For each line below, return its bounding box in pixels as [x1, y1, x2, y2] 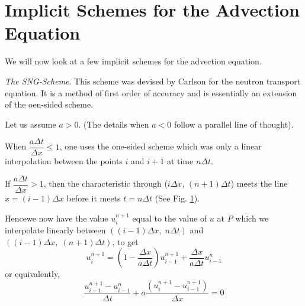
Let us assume [5, 118, 56, 130]
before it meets [66, 192, 121, 204]
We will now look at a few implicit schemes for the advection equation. [5, 55, 262, 67]
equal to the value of [132, 211, 207, 224]
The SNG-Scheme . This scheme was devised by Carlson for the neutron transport [5, 74, 301, 87]
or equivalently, [5, 268, 60, 280]
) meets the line [230, 177, 288, 190]
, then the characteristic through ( [43, 177, 168, 190]
